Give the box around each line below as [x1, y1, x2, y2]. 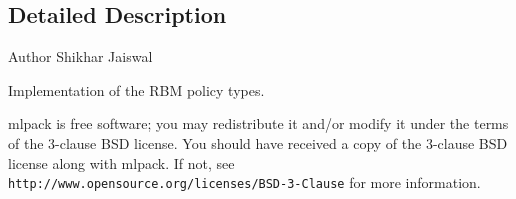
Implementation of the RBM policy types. [8, 79, 265, 100]
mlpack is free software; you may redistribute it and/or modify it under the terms [8, 113, 509, 134]
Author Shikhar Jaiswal [8, 46, 153, 67]
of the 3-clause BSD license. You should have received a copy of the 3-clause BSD [8, 132, 508, 153]
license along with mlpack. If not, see [8, 152, 235, 173]
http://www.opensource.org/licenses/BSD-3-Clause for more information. [8, 172, 481, 193]
